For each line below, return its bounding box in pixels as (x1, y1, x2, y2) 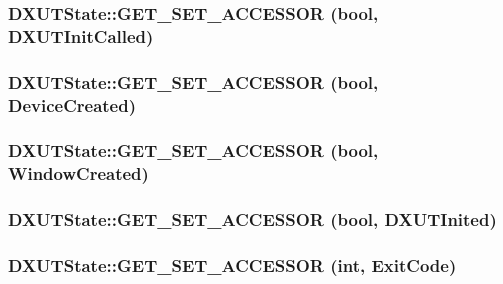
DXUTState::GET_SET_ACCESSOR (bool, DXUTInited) (8, 207, 497, 232)
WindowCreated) (8, 161, 149, 186)
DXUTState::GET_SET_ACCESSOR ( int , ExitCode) (8, 253, 457, 278)
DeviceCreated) (8, 92, 136, 117)
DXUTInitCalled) (8, 23, 154, 48)
